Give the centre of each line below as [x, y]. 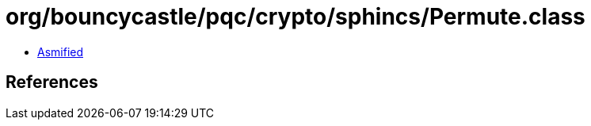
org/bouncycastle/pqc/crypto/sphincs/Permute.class [295, 17]
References [52, 82]
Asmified [61, 52]
